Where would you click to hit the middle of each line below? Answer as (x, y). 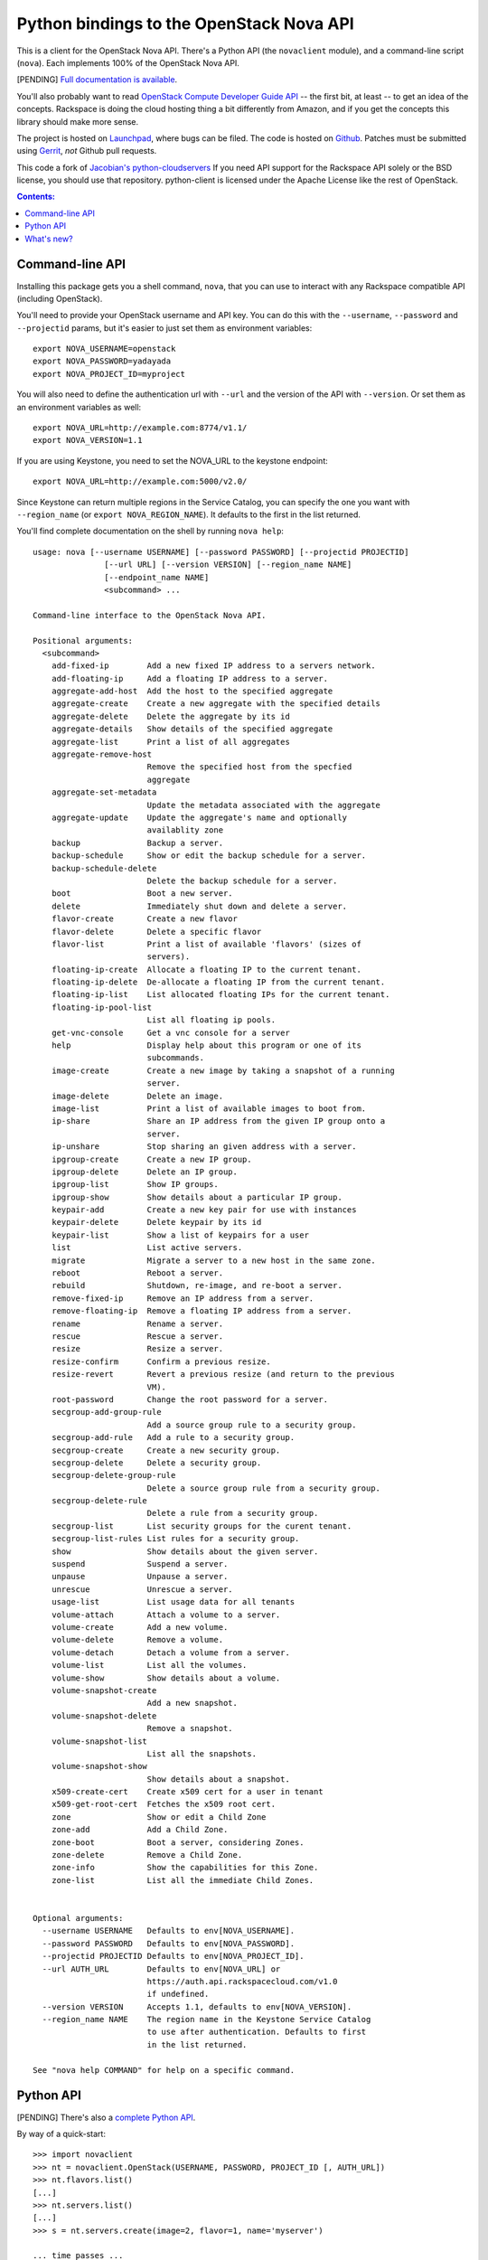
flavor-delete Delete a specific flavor (156, 932)
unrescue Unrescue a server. (142, 1589)
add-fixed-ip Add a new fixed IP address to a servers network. (213, 666)
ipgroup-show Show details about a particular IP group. (197, 1197)
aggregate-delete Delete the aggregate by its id (171, 716)
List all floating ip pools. (211, 1020)
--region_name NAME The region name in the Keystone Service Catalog (206, 2020)
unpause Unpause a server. (140, 1577)
